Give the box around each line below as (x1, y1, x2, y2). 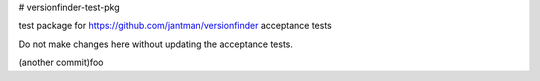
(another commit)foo (18, 56, 104, 69)
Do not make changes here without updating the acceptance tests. (18, 38, 294, 50)
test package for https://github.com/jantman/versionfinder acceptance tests (18, 20, 332, 32)
